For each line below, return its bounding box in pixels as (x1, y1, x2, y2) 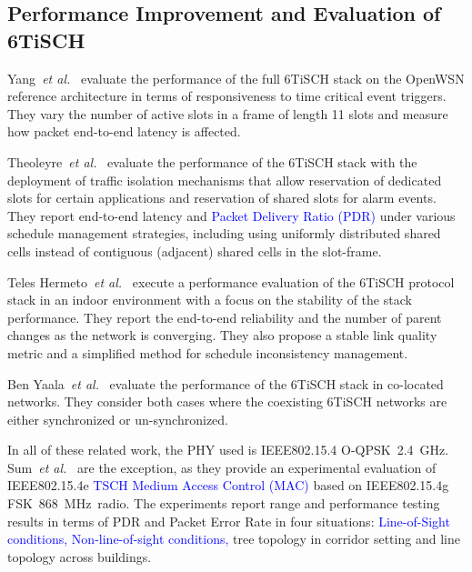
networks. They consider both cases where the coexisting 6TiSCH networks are (7, 392, 447, 411)
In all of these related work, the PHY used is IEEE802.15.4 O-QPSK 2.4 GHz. (7, 440, 449, 459)
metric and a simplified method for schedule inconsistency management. (7, 343, 408, 362)
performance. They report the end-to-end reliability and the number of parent (7, 307, 442, 326)
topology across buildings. (7, 547, 152, 566)
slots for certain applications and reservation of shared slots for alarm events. (7, 188, 437, 207)
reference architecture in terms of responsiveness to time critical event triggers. (7, 86, 447, 105)
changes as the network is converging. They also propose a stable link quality (7, 326, 437, 345)
